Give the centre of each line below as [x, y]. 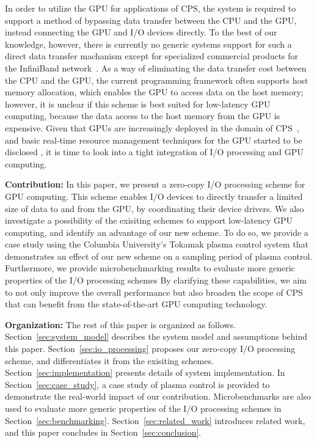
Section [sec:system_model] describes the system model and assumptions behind [156, 336]
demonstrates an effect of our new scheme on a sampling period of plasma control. [159, 256]
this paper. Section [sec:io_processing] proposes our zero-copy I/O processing [150, 349]
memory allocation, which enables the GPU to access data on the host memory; [154, 92]
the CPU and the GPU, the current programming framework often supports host [157, 80]
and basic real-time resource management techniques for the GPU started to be [154, 140]
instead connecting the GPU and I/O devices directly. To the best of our [141, 32]
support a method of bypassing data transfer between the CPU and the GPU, [151, 20]
